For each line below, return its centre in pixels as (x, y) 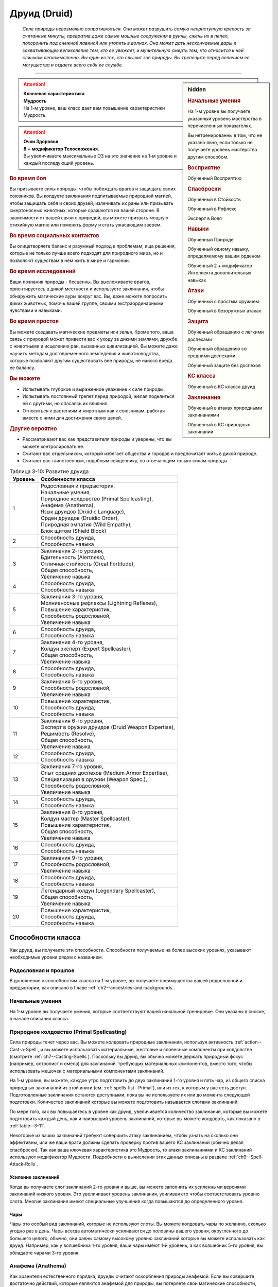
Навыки (198, 229)
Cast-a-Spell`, (24, 1049)
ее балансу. (22, 368)
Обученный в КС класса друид (222, 387)
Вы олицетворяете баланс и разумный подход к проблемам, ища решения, (93, 246)
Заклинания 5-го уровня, (72, 682)
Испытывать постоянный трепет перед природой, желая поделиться (99, 396)
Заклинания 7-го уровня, (72, 767)
